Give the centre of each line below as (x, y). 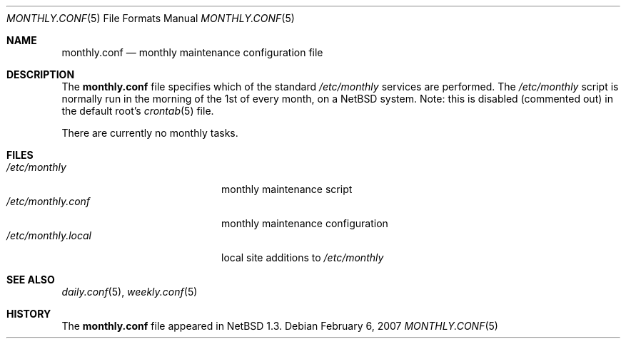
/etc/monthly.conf (49, 201)
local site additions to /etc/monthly (303, 257)
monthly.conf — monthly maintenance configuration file (192, 52)
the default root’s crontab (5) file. (138, 111)
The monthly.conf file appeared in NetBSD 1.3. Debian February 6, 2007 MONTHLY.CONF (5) (280, 326)
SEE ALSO (31, 280)
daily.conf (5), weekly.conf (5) (130, 292)
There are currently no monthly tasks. (150, 133)
